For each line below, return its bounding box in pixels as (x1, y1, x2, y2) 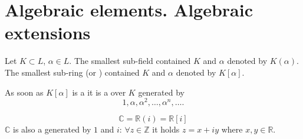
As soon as (5, 86, 44, 98)
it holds (152, 123, 180, 135)
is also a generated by (13, 123, 91, 135)
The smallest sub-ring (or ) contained (5, 66, 140, 78)
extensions (5, 21, 91, 45)
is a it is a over (72, 86, 126, 98)
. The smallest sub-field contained (69, 55, 191, 67)
